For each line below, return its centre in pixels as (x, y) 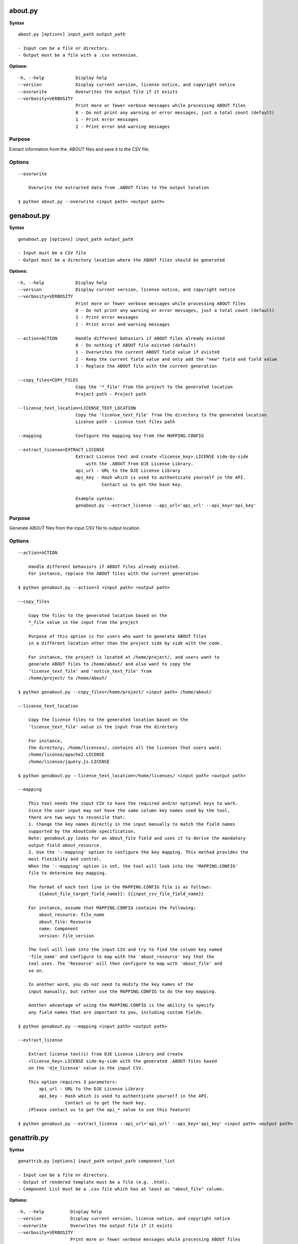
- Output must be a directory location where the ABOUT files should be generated (121, 260)
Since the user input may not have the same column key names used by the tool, (129, 810)
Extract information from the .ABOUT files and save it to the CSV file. (79, 149)
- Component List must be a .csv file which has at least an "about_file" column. (121, 1189)
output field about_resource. (65, 845)
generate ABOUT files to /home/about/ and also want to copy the (110, 664)
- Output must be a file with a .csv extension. (78, 55)
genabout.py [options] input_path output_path (76, 239)
